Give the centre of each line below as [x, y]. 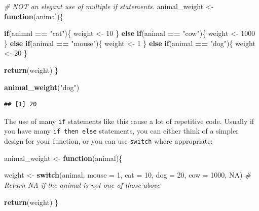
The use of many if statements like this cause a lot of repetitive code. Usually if [129, 121]
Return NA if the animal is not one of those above [82, 184]
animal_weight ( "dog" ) [42, 87]
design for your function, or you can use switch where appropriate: [108, 141]
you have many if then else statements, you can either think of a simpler [121, 131]
